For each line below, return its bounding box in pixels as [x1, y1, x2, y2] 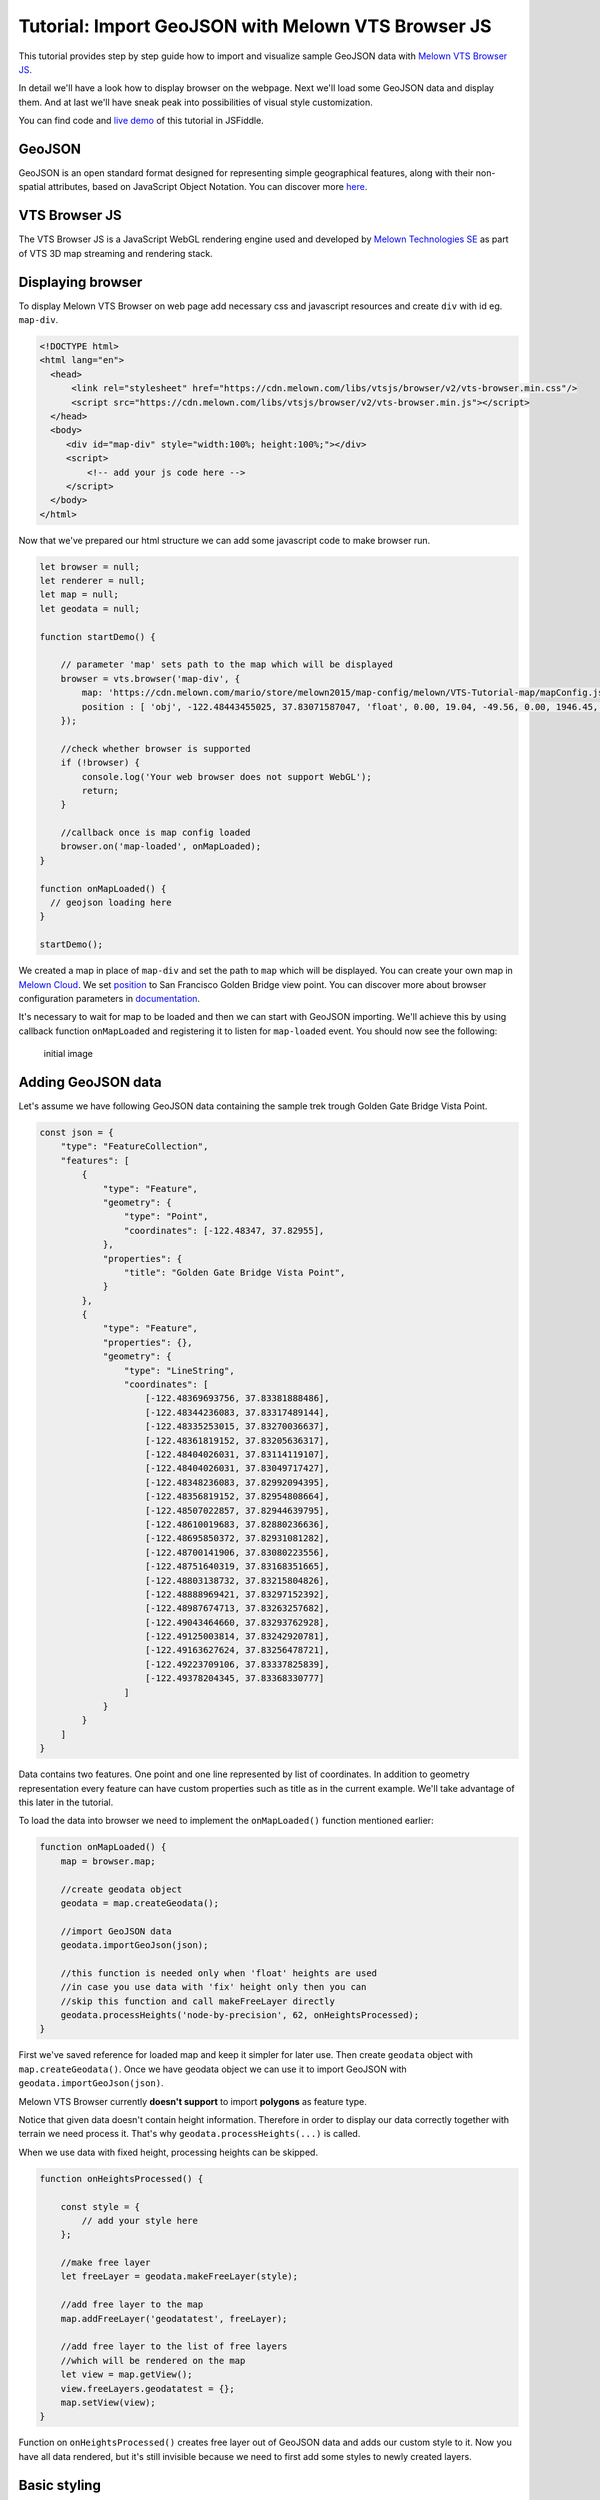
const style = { [60, 2201, 140, 2212]
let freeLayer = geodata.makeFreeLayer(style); [60, 2271, 299, 2282]
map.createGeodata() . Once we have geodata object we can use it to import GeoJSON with [18, 2063, 407, 2075]
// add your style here [81, 2215, 199, 2226]
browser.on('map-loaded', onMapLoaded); [60, 841, 262, 852]
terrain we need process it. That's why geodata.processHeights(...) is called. [18, 2128, 361, 2140]
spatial [18, 181, 47, 193]
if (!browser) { [60, 757, 140, 769]
